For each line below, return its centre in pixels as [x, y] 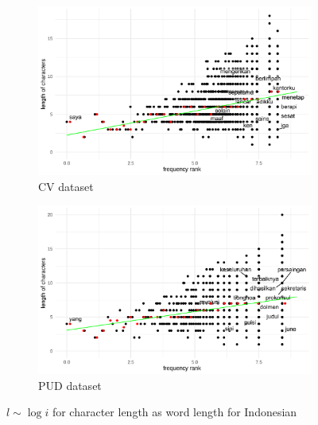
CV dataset [66, 186]
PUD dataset [70, 385]
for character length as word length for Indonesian [175, 412]
